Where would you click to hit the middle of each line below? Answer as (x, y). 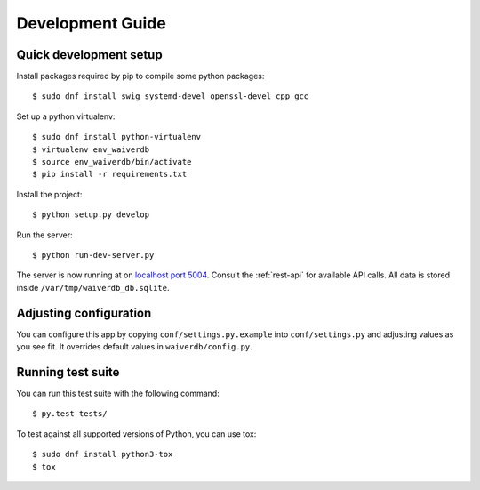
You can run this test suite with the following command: (118, 393)
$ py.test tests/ (70, 414)
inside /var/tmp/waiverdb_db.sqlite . (93, 287)
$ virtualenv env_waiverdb (91, 149)
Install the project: (49, 194)
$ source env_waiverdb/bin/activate (112, 162)
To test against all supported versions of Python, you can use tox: (136, 434)
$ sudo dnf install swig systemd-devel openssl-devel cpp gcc (171, 96)
